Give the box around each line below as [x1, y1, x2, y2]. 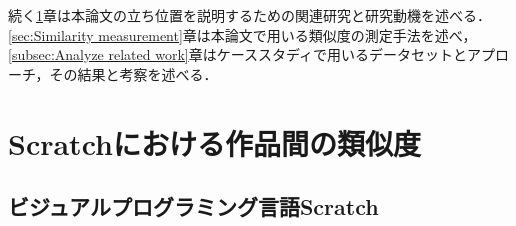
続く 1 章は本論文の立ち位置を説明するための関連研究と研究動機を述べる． [8, 5, 491, 25]
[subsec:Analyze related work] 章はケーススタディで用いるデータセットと [8, 44, 467, 65]
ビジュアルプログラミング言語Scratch [8, 191, 379, 222]
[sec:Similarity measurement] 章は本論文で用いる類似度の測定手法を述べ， [8, 24, 477, 45]
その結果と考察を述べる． [49, 63, 218, 84]
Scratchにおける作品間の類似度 [8, 122, 421, 163]
